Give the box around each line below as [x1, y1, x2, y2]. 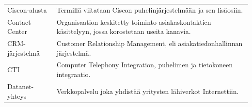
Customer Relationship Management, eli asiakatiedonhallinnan [56, 38, 243, 48]
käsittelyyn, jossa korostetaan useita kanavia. [56, 26, 191, 36]
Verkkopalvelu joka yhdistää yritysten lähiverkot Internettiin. [56, 86, 239, 96]
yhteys [7, 91, 27, 101]
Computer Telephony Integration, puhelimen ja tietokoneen [56, 60, 233, 70]
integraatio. [56, 69, 91, 79]
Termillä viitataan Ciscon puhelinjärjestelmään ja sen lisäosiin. [56, 4, 243, 15]
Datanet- [7, 81, 34, 91]
